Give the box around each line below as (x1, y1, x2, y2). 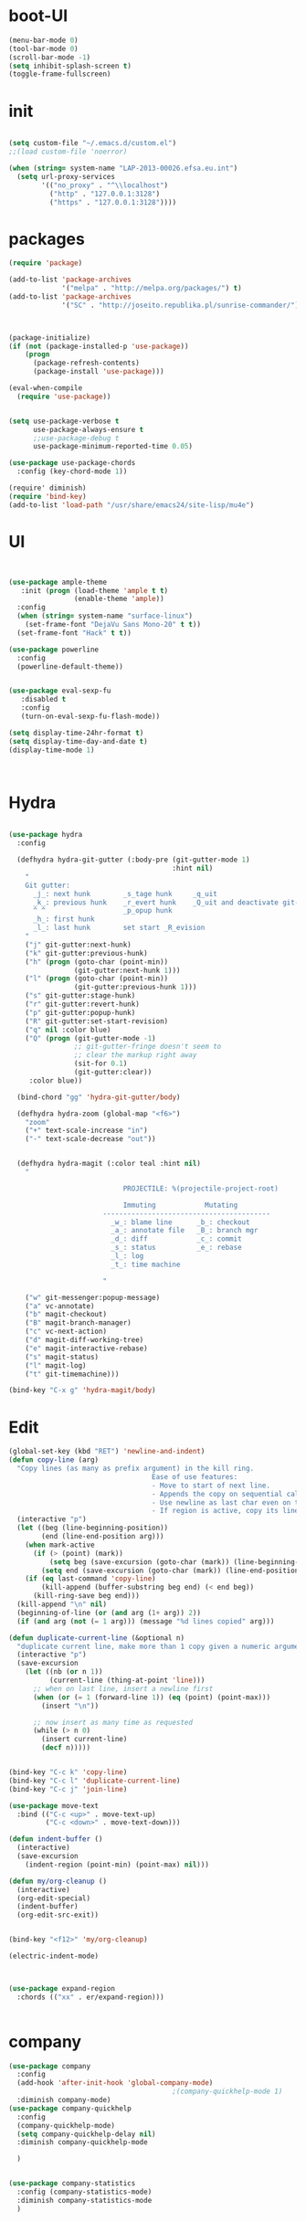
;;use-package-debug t (32, 433, 120, 443)
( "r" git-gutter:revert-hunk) (25, 999, 141, 1010)
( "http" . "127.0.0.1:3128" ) (48, 189, 161, 198)
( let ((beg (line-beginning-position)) (16, 1523, 169, 1533)
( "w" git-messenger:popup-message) (25, 1293, 161, 1302)
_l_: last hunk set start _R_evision (32, 924, 206, 933)
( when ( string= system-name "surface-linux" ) (16, 611, 194, 621)
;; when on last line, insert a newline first (32, 1684, 214, 1693)
